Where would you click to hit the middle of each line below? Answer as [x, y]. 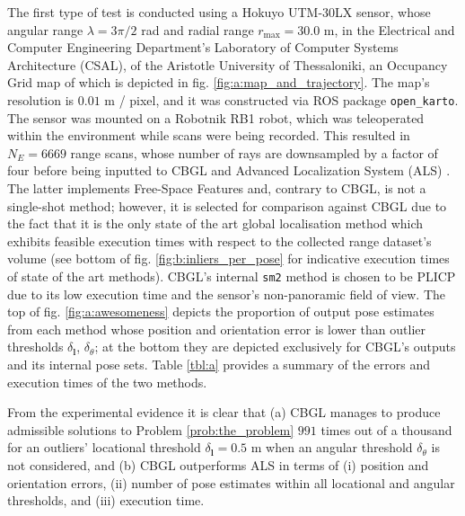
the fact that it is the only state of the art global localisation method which [215, 223]
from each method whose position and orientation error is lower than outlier [217, 329]
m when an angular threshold [332, 447]
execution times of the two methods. [107, 382]
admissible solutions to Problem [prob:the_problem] [151, 429]
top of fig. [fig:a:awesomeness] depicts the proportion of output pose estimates [221, 311]
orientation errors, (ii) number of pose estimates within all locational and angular [231, 482]
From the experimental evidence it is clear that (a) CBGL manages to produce [224, 412]
